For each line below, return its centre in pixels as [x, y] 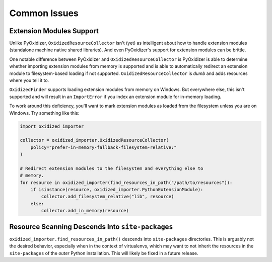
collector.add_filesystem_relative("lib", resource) [108, 197]
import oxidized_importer [52, 126]
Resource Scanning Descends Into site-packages [91, 227]
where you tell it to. [29, 80]
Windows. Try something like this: [44, 113]
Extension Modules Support [54, 31]
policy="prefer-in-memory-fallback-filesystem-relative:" [104, 147]
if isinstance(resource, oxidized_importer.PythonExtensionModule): [117, 190]
